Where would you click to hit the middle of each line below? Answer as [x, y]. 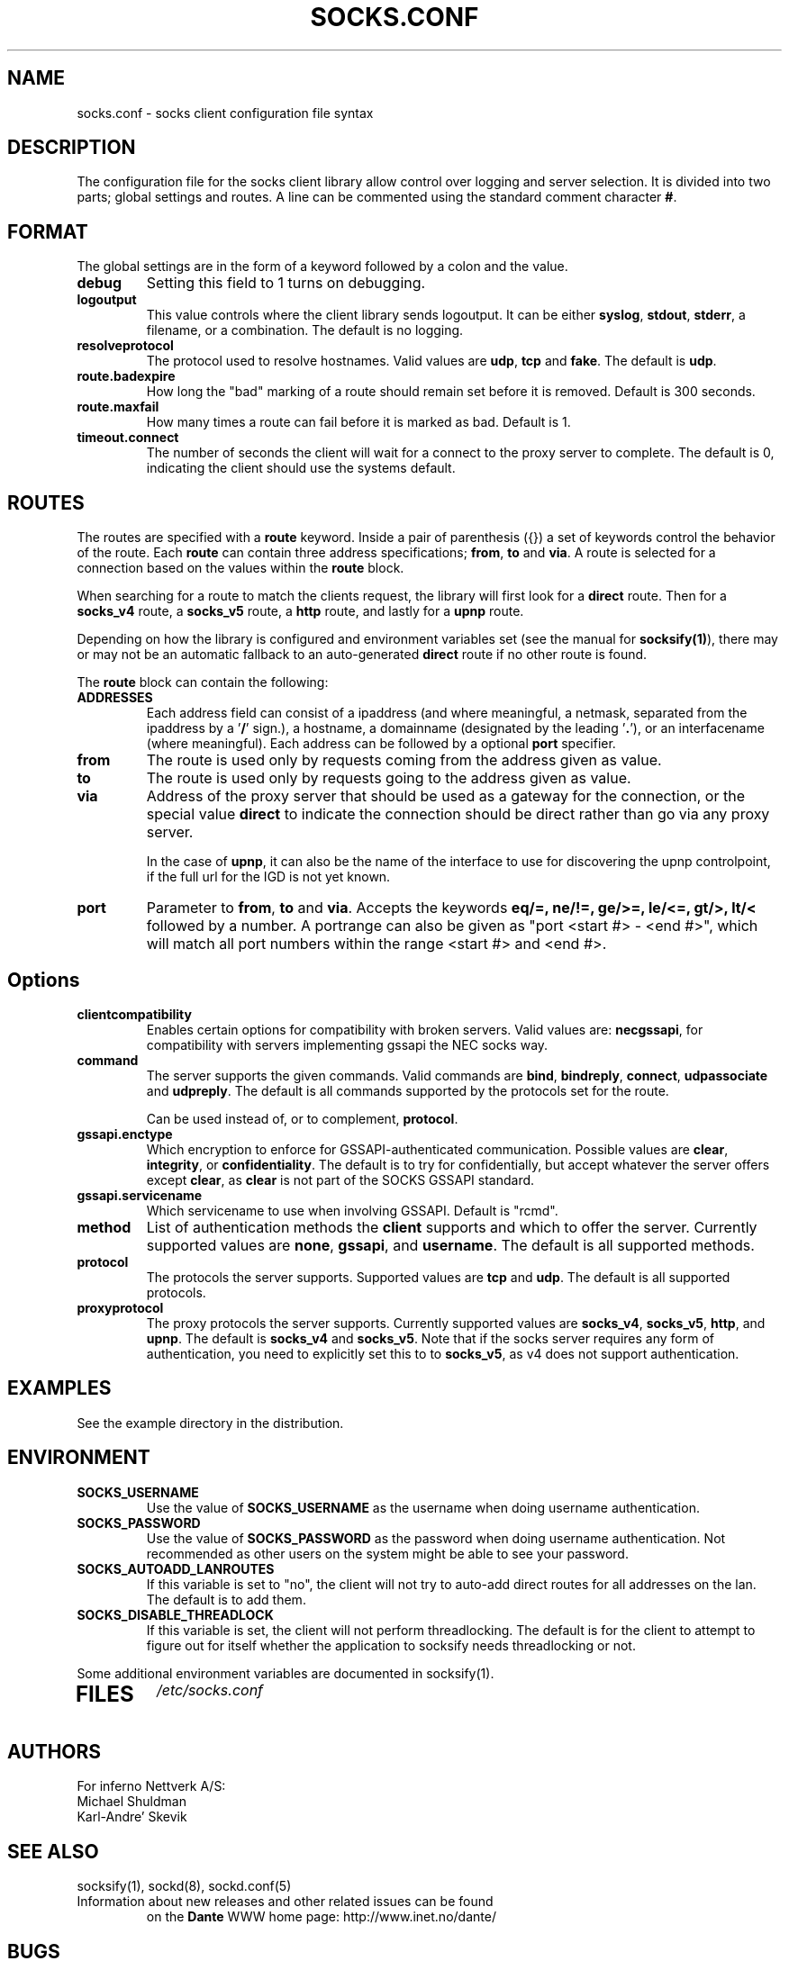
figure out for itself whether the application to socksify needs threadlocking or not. [391, 1645]
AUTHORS [54, 1751]
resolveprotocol [125, 346]
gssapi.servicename [140, 1195]
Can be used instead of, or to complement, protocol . [302, 1118]
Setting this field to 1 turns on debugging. [286, 283]
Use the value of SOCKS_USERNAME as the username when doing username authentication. [423, 1507]
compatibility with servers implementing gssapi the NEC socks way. [347, 1044]
